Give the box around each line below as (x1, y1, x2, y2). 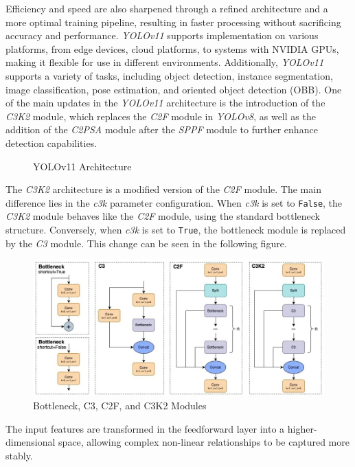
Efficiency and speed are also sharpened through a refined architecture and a (5, 1, 328, 15)
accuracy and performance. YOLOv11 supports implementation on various (5, 28, 319, 43)
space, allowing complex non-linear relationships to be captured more (58, 435, 350, 449)
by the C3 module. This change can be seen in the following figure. (5, 236, 287, 250)
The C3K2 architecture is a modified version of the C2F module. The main (5, 182, 321, 196)
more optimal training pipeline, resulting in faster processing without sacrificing (5, 14, 341, 29)
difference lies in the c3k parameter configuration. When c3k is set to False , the (5, 195, 343, 209)
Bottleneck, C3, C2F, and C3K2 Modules (33, 398, 207, 413)
